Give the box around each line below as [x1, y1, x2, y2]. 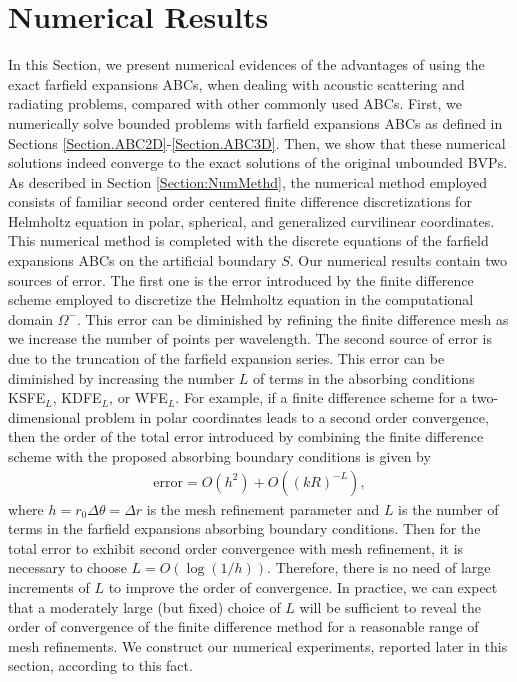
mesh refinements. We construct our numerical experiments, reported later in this [8, 635, 508, 656]
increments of [8, 577, 90, 597]
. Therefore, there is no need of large [267, 557, 491, 578]
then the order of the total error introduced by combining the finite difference [8, 426, 484, 447]
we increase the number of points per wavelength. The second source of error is [8, 328, 492, 349]
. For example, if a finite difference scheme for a [175, 387, 467, 408]
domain [8, 308, 54, 329]
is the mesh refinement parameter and [146, 498, 380, 519]
